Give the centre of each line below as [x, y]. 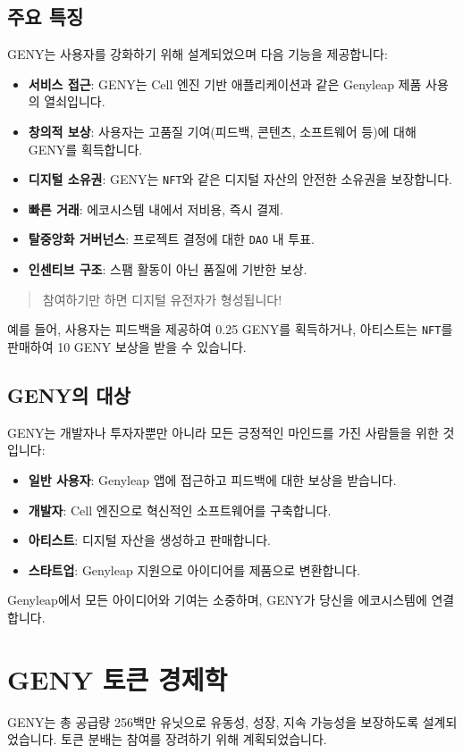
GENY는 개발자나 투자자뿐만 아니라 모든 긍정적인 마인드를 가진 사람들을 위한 [223, 432]
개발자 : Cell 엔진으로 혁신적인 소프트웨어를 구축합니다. [180, 510]
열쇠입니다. [75, 101]
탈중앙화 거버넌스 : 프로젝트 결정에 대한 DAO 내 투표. [172, 239]
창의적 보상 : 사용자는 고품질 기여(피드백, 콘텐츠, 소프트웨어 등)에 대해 [222, 131]
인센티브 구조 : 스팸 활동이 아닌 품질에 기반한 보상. [168, 269]
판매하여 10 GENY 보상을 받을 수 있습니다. [127, 346]
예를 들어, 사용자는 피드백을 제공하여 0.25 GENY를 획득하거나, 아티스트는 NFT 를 [230, 329]
